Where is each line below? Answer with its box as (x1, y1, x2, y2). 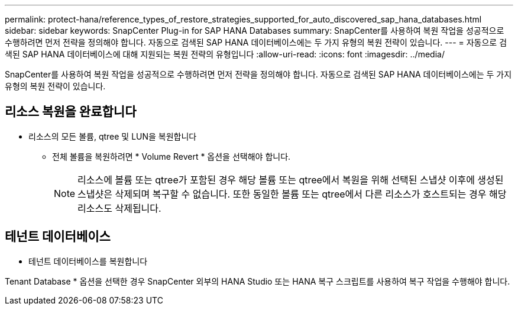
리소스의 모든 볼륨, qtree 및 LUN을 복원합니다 (28, 131, 197, 141)
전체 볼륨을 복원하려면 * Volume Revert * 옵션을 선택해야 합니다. (52, 151, 291, 162)
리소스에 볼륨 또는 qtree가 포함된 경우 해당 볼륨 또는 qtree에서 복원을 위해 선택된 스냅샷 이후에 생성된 (77, 173, 504, 186)
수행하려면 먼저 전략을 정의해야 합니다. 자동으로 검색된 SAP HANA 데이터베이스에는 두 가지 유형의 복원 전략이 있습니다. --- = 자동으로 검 (5, 37, 507, 47)
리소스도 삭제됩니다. (77, 202, 161, 214)
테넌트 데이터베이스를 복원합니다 (28, 256, 148, 266)
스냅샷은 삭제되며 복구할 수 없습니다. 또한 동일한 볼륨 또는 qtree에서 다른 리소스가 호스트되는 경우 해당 (77, 188, 507, 200)
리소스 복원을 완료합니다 (5, 104, 137, 120)
